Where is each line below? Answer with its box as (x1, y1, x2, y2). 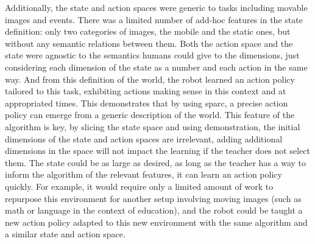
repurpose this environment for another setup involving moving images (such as (5, 192, 302, 204)
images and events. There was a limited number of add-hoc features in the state (5, 13, 303, 26)
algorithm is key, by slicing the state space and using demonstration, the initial (5, 120, 300, 133)
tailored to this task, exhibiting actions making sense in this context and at (5, 85, 286, 97)
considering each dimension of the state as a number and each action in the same (5, 60, 308, 73)
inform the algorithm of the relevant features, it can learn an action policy (5, 168, 282, 181)
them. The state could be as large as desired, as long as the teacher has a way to (5, 156, 306, 169)
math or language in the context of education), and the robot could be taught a (5, 204, 303, 217)
